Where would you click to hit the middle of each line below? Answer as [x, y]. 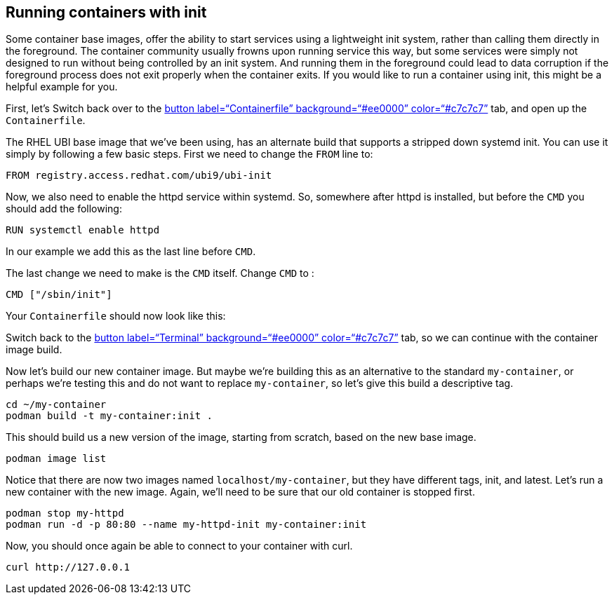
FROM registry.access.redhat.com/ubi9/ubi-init [139, 176]
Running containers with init [106, 12]
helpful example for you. [62, 87]
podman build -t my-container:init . [109, 416]
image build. [34, 350]
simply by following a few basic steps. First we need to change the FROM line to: [189, 154]
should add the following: [64, 209]
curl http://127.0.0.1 [68, 567]
